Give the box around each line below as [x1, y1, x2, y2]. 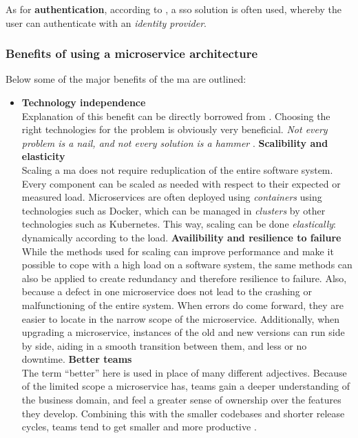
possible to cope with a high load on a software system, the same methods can [21, 257, 352, 272]
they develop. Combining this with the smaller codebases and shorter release [21, 406, 345, 420]
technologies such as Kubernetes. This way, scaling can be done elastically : [21, 217, 336, 231]
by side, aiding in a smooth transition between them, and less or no [21, 338, 307, 352]
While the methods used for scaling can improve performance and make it [21, 243, 334, 258]
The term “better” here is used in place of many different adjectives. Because [21, 365, 347, 379]
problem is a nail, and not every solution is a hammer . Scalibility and [21, 135, 328, 150]
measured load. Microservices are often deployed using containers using [21, 190, 322, 204]
